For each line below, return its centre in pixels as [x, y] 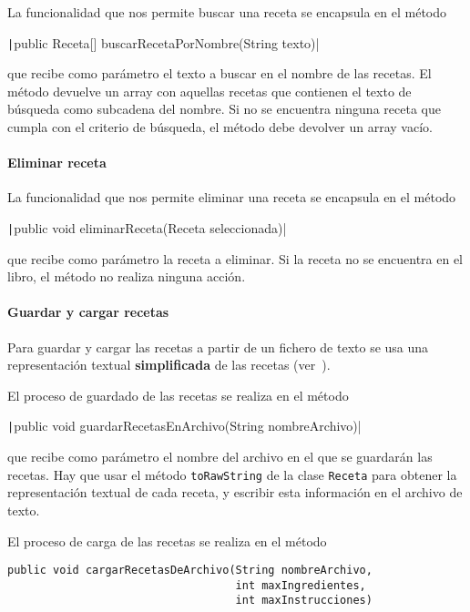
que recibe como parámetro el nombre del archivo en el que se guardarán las [220, 457]
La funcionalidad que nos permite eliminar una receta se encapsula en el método [232, 197]
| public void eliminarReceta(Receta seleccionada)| [147, 228]
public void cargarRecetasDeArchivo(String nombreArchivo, [190, 571]
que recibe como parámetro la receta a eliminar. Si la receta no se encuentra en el [235, 258]
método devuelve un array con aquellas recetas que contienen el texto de [209, 91]
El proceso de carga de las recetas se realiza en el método [167, 541]
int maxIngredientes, [301, 585]
